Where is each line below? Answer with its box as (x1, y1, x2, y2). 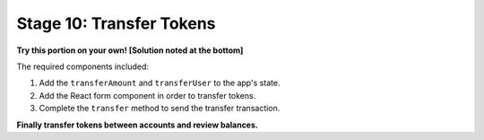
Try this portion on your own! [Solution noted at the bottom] (16, 45, 244, 56)
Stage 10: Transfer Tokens (16, 13, 216, 33)
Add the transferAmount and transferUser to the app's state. (39, 77, 281, 89)
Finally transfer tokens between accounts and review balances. (16, 119, 259, 130)
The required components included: (16, 61, 150, 72)
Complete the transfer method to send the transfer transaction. (39, 103, 281, 114)
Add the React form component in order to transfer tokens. (39, 90, 256, 101)
